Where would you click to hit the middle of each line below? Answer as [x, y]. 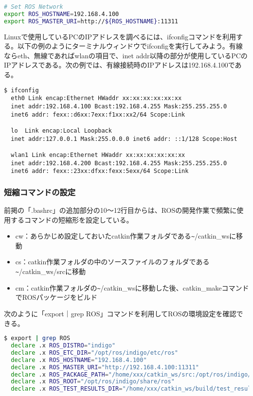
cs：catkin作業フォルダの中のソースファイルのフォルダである [112, 262]
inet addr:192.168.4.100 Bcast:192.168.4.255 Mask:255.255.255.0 [119, 106]
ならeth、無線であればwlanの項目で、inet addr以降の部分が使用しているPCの [126, 55]
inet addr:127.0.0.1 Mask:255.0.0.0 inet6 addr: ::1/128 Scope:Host [124, 139]
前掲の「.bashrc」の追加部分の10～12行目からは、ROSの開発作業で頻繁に [120, 210]
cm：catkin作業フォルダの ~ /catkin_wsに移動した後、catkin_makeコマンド [132, 287]
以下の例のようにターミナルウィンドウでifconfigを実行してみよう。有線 [130, 46]
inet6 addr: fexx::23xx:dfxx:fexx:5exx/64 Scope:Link [100, 171]
